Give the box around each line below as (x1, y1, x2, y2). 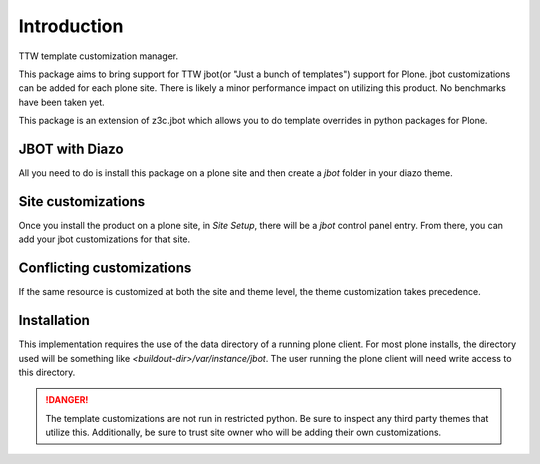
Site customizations (18, 193, 146, 210)
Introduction (18, 15, 124, 37)
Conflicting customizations (18, 260, 192, 277)
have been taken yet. (18, 96, 105, 108)
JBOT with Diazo (18, 140, 124, 157)
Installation (18, 312, 90, 329)
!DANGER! (45, 394, 89, 406)
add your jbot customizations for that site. (18, 233, 191, 245)
